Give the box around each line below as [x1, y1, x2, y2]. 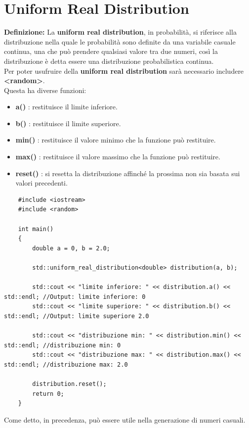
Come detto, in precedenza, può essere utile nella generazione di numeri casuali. [4, 414, 246, 425]
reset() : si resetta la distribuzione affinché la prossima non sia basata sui [15, 168, 240, 178]
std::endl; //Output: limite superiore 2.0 [4, 312, 149, 320]
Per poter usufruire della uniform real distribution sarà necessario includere [4, 65, 244, 76]
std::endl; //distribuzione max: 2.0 [4, 361, 128, 368]
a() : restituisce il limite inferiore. [15, 101, 118, 112]
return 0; [32, 390, 64, 397]
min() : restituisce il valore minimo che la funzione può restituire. [15, 135, 216, 145]
